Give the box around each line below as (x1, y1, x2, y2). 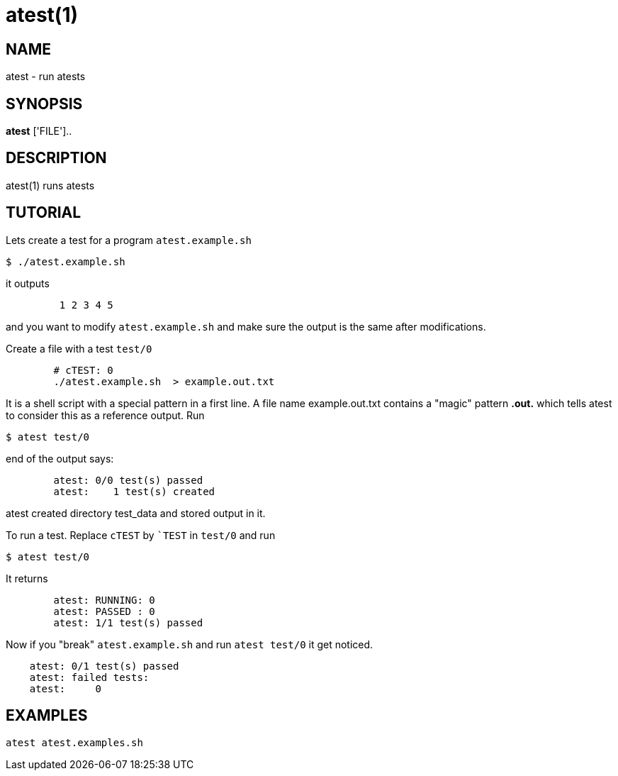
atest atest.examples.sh (6, 736, 143, 748)
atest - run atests (6, 70, 86, 83)
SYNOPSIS (6, 94, 83, 113)
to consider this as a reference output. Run (6, 409, 205, 421)
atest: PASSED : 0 (53, 605, 155, 617)
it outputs (6, 277, 50, 289)
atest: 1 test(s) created (53, 485, 215, 497)
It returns (6, 572, 48, 584)
